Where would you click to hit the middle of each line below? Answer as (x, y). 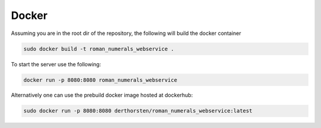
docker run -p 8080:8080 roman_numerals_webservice (100, 80)
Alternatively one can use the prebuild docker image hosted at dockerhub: (102, 95)
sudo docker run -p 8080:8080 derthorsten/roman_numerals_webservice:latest (138, 111)
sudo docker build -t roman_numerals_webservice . (99, 49)
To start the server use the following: (56, 64)
